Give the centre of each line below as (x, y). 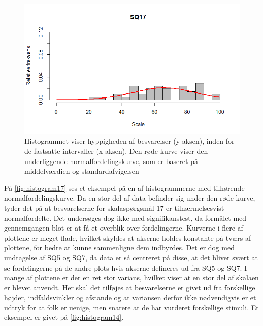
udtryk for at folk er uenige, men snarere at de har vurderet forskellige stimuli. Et (131, 307)
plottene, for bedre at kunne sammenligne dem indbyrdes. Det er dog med (119, 248)
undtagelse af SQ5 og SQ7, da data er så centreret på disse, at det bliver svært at (131, 257)
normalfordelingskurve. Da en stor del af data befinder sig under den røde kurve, (130, 198)
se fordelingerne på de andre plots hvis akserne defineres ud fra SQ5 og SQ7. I (126, 267)
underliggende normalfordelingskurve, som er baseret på (111, 161)
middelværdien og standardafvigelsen (82, 171)
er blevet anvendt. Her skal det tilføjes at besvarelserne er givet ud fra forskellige (130, 287)
